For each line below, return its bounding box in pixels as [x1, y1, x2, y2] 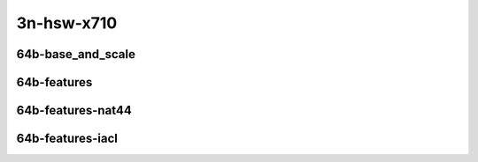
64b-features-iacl [16, 131, 119, 146]
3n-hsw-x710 [16, 13, 118, 33]
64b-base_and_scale [16, 47, 136, 62]
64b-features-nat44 [16, 103, 132, 118]
